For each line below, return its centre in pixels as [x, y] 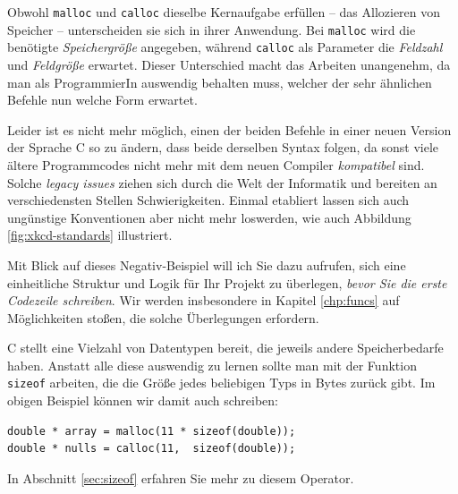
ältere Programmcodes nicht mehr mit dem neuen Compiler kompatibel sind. [216, 164]
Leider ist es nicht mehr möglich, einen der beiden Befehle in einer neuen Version [229, 129]
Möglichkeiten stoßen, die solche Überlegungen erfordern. [163, 317]
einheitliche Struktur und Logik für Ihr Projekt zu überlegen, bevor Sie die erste [227, 282]
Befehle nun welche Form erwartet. [102, 100]
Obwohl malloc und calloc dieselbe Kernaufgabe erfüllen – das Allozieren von [224, 12]
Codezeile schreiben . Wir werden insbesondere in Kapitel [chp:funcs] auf [204, 300]
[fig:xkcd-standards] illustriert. [90, 235]
